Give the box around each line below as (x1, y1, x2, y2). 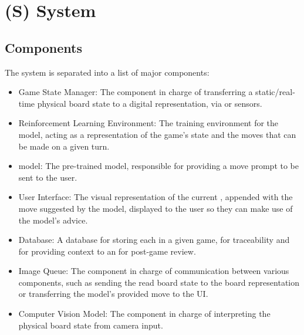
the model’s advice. (18, 214, 88, 226)
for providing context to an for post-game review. (18, 245, 196, 257)
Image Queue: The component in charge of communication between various (18, 265, 289, 277)
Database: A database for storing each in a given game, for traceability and (18, 234, 290, 246)
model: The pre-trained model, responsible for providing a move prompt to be (18, 160, 299, 172)
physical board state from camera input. (18, 319, 163, 331)
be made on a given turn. (18, 140, 110, 152)
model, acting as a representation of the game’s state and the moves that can (18, 128, 296, 140)
